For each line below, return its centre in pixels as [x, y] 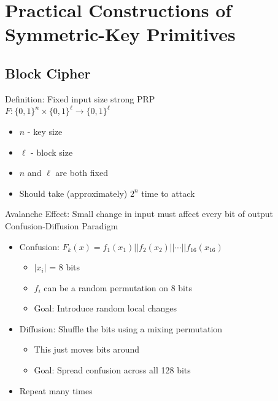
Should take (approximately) [73, 193]
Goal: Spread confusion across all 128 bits [112, 370]
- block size [52, 152]
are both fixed [82, 173]
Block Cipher [48, 73]
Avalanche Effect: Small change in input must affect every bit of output [139, 214]
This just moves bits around [87, 349]
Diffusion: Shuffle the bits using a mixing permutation [121, 328]
